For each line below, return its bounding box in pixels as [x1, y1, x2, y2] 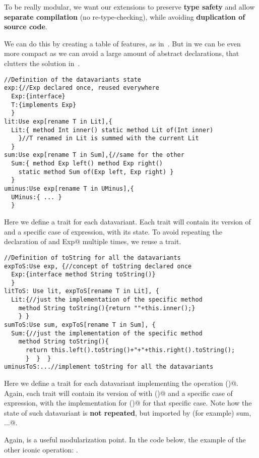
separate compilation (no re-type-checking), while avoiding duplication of [4, 11, 245, 22]
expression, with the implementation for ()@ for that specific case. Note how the [4, 397, 252, 408]
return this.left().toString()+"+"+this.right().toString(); [25, 347, 235, 354]
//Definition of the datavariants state [4, 76, 142, 83]
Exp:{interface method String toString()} [11, 271, 156, 278]
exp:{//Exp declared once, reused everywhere [4, 84, 159, 92]
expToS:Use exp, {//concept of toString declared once [4, 262, 192, 270]
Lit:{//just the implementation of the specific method [11, 296, 203, 304]
